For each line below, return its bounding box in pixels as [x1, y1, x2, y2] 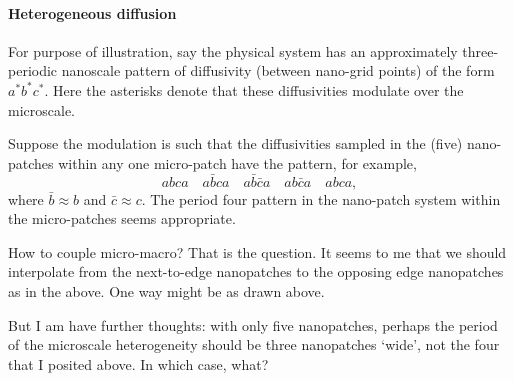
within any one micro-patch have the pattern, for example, [58, 152, 417, 173]
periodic [8, 60, 58, 81]
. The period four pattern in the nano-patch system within [141, 188, 501, 209]
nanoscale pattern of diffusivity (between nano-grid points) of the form [61, 60, 495, 81]
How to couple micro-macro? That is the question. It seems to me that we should [8, 241, 507, 262]
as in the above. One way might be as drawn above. [8, 280, 325, 301]
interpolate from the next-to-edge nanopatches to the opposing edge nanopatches [8, 261, 504, 282]
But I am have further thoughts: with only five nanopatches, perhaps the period [8, 314, 498, 335]
